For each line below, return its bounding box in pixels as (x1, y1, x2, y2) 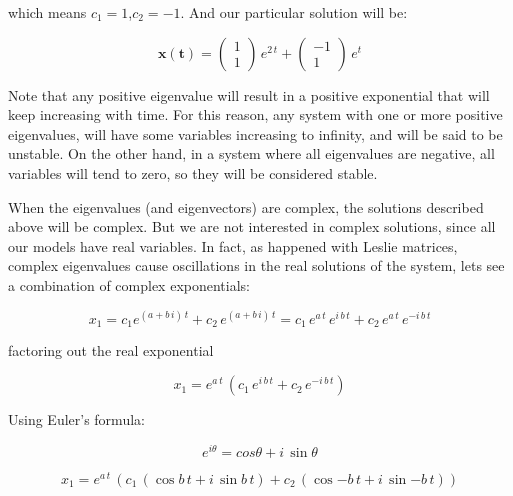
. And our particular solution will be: (180, 2, 408, 22)
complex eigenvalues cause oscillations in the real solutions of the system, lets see (8, 255, 505, 276)
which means (8, 2, 87, 22)
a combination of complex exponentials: (8, 274, 250, 295)
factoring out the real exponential (8, 340, 214, 361)
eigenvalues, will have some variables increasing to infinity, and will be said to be (8, 123, 503, 144)
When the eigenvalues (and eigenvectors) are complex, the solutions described (8, 196, 484, 217)
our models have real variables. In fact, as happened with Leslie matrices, (8, 235, 458, 256)
